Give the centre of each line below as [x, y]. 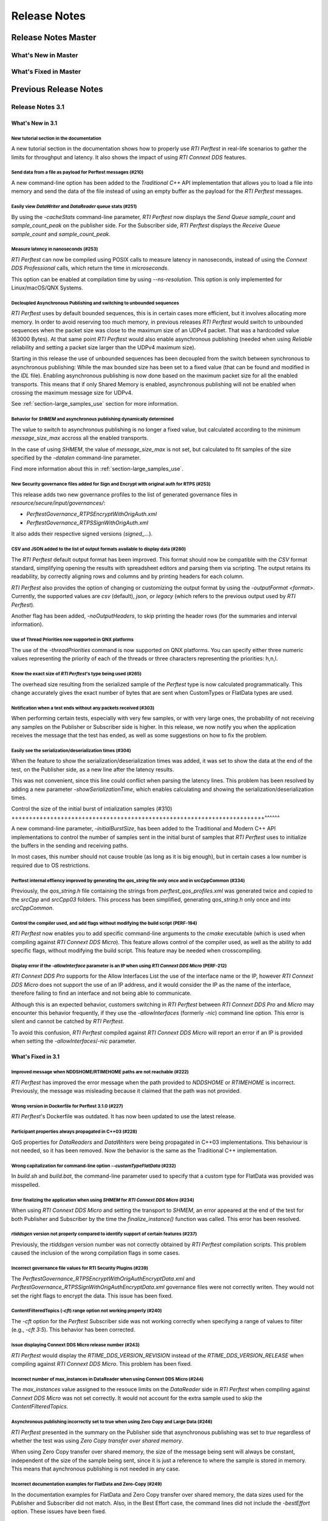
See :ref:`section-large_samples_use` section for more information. [95, 404]
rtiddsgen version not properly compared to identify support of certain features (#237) [104, 1234]
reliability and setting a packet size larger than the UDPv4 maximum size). [104, 347]
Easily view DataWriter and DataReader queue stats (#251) [74, 207]
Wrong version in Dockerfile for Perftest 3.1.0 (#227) [67, 1106]
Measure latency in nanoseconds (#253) [55, 249]
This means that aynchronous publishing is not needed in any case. [96, 1469]
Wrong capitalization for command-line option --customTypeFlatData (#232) [94, 1166]
